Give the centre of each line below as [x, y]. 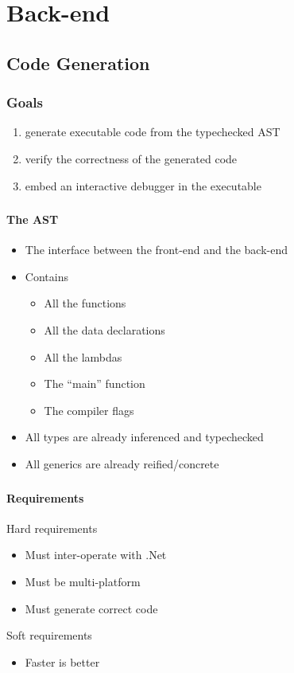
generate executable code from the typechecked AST [153, 132]
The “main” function [95, 383]
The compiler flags [89, 410]
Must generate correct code [91, 608]
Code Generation [78, 63]
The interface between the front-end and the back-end [157, 250]
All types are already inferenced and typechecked [144, 437]
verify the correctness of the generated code [131, 158]
